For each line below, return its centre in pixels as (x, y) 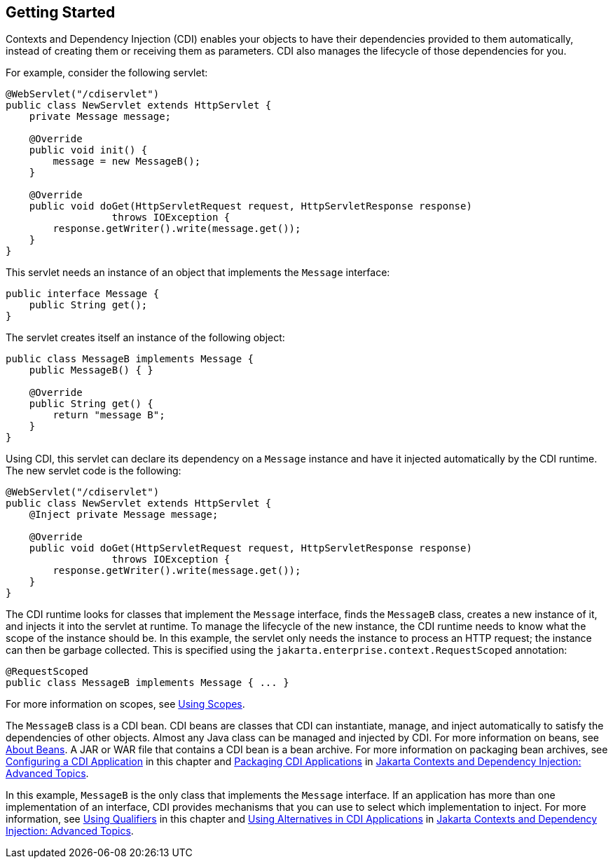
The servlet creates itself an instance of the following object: (145, 338)
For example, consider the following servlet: (107, 73)
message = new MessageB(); (127, 162)
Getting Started (61, 12)
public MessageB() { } (91, 370)
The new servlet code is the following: (94, 471)
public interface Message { (83, 294)
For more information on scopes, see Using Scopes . (125, 704)
